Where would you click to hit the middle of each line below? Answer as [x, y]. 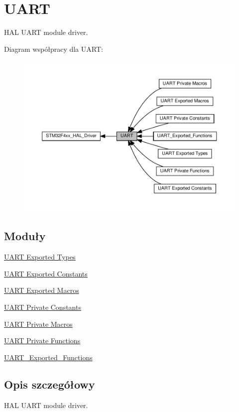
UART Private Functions [42, 341]
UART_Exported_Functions [48, 357]
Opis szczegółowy [50, 384]
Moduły [25, 236]
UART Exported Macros [42, 290]
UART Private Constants [43, 307]
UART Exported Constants [46, 273]
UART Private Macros [38, 324]
